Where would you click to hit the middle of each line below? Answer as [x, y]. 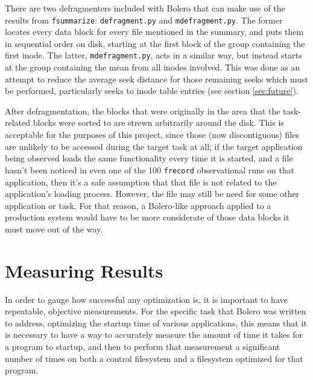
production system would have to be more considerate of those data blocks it [147, 217]
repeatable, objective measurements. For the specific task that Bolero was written [156, 311]
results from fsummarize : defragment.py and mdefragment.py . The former [144, 20]
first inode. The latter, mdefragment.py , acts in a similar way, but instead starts [153, 55]
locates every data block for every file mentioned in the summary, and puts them [154, 32]
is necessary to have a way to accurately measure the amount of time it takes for [154, 335]
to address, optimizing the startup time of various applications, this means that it [156, 322]
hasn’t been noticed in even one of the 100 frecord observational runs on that [150, 170]
